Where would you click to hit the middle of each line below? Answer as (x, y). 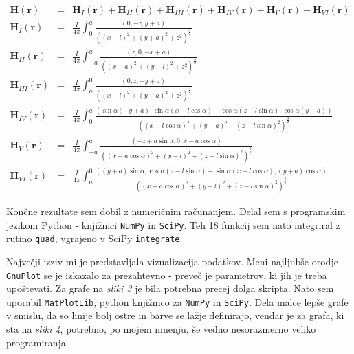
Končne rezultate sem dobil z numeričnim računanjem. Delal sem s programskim (176, 211)
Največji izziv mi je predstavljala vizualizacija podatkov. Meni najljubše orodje (172, 261)
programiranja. (37, 342)
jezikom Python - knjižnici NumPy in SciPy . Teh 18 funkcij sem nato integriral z (173, 224)
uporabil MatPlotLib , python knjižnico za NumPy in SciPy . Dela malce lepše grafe (177, 301)
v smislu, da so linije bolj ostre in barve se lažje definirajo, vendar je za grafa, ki (175, 315)
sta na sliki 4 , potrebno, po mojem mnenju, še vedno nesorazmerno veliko (161, 329)
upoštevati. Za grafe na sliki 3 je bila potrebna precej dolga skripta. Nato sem (170, 288)
